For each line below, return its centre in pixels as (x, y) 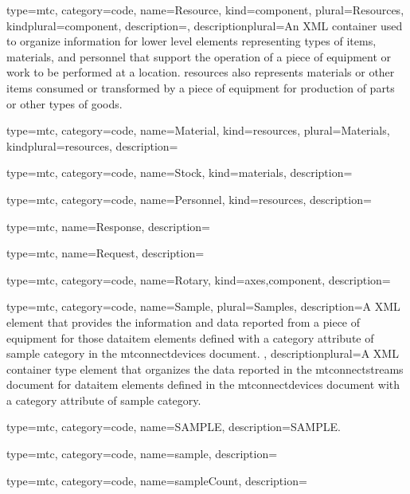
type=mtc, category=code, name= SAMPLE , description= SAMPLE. (174, 427)
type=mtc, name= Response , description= (108, 226)
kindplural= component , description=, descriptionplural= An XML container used (205, 25)
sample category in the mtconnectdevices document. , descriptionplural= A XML (203, 353)
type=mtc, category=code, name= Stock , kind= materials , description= (180, 173)
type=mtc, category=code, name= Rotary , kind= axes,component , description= (199, 279)
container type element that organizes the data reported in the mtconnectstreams (205, 369)
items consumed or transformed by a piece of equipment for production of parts (201, 87)
